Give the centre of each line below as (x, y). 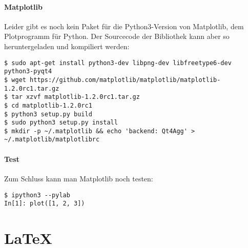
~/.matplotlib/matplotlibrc (52, 140)
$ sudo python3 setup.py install (61, 123)
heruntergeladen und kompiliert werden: (67, 46)
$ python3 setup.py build (48, 114)
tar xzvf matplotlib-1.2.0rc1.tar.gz (76, 97)
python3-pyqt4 (28, 71)
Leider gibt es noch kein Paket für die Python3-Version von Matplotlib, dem (124, 26)
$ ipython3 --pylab (37, 195)
